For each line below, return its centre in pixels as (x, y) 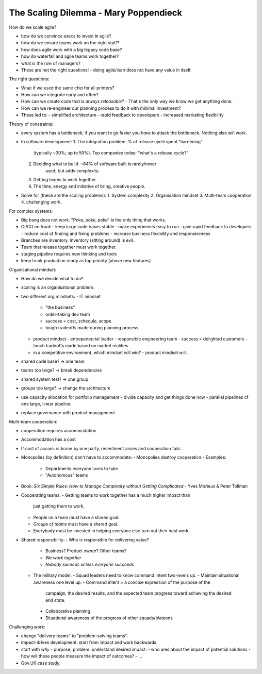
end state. (55, 600)
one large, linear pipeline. (47, 404)
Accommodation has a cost (49, 439)
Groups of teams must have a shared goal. (76, 524)
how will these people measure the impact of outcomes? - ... (82, 656)
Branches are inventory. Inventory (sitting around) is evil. (78, 240)
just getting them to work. (59, 506)
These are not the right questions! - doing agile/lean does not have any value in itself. (106, 70)
